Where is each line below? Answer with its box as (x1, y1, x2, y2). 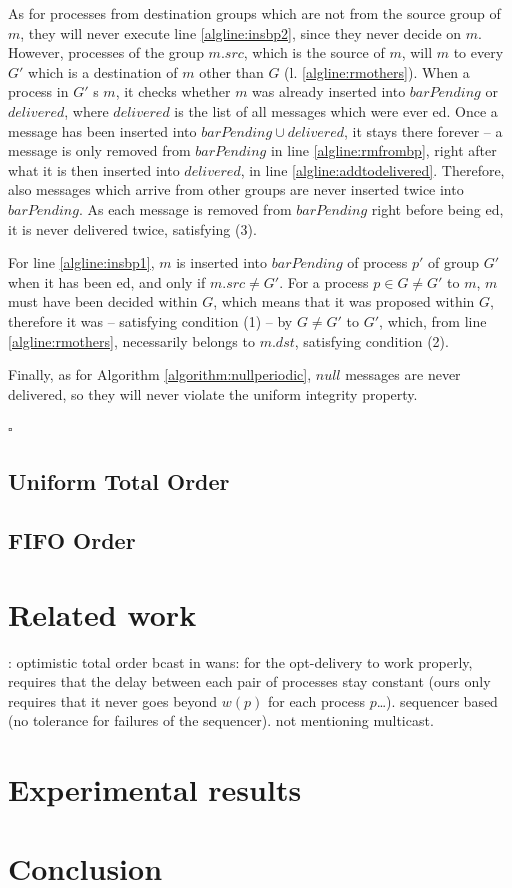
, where (64, 100, 109, 121)
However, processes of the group (8, 42, 204, 63)
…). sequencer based (376, 690, 498, 711)
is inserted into (176, 252, 268, 273)
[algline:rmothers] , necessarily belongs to (8, 330, 255, 351)
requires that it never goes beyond (8, 690, 218, 711)
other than (199, 61, 264, 82)
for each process (267, 690, 366, 711)
